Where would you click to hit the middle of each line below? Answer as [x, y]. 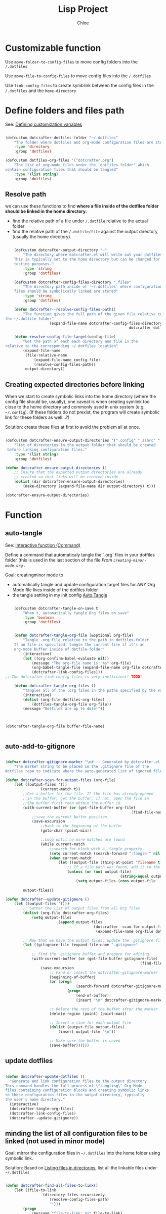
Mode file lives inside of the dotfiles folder [55, 590]
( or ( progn [60, 982]
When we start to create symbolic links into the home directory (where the [81, 397]
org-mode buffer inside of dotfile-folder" [60, 649]
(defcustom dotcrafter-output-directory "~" [61, 250]
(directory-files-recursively [74, 1195]
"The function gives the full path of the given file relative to [93, 314]
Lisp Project [83, 9]
